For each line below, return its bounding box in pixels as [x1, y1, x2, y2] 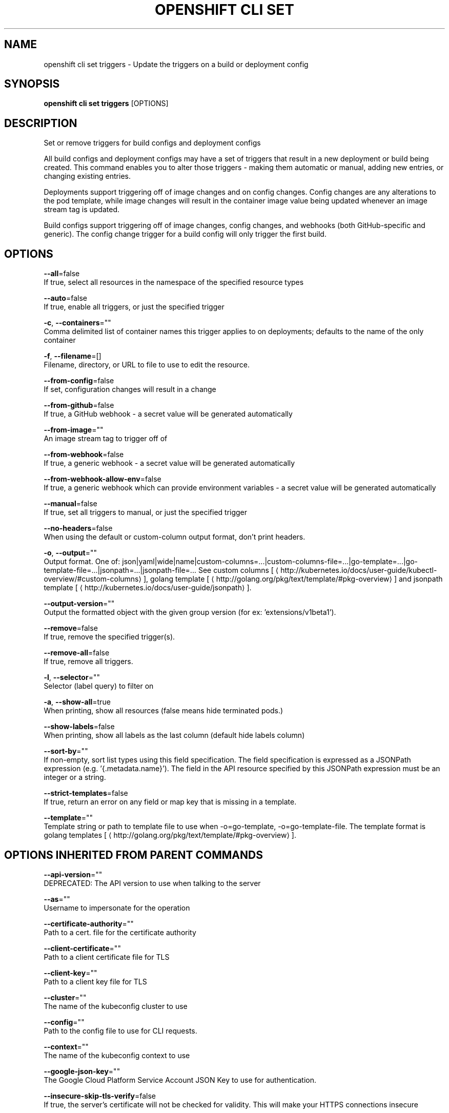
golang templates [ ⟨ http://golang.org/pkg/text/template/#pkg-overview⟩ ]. [44, 831, 296, 840]
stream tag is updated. [44, 205, 120, 214]
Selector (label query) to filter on [44, 682, 154, 691]
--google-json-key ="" [44, 1066, 120, 1076]
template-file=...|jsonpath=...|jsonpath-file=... [44, 566, 196, 575]
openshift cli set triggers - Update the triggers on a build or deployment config [44, 59, 309, 69]
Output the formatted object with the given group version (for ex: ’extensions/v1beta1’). [44, 608, 336, 617]
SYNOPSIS [4, 77, 60, 91]
